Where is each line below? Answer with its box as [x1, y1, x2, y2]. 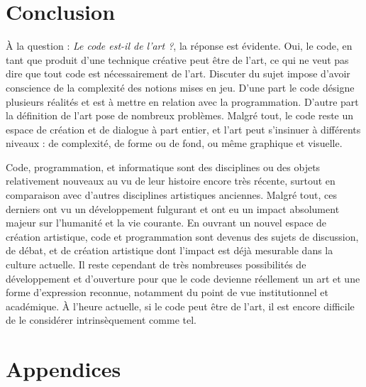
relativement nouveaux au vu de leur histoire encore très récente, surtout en [6, 173, 335, 188]
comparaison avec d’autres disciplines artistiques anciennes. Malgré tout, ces [6, 187, 338, 202]
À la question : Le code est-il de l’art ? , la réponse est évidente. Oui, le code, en [6, 38, 353, 53]
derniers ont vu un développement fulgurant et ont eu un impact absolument [6, 201, 340, 216]
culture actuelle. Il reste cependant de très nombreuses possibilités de [6, 257, 306, 272]
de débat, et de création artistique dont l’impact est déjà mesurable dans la [6, 243, 333, 258]
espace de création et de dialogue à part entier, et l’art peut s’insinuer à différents [6, 121, 361, 136]
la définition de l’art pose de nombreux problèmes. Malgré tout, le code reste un [6, 108, 354, 123]
